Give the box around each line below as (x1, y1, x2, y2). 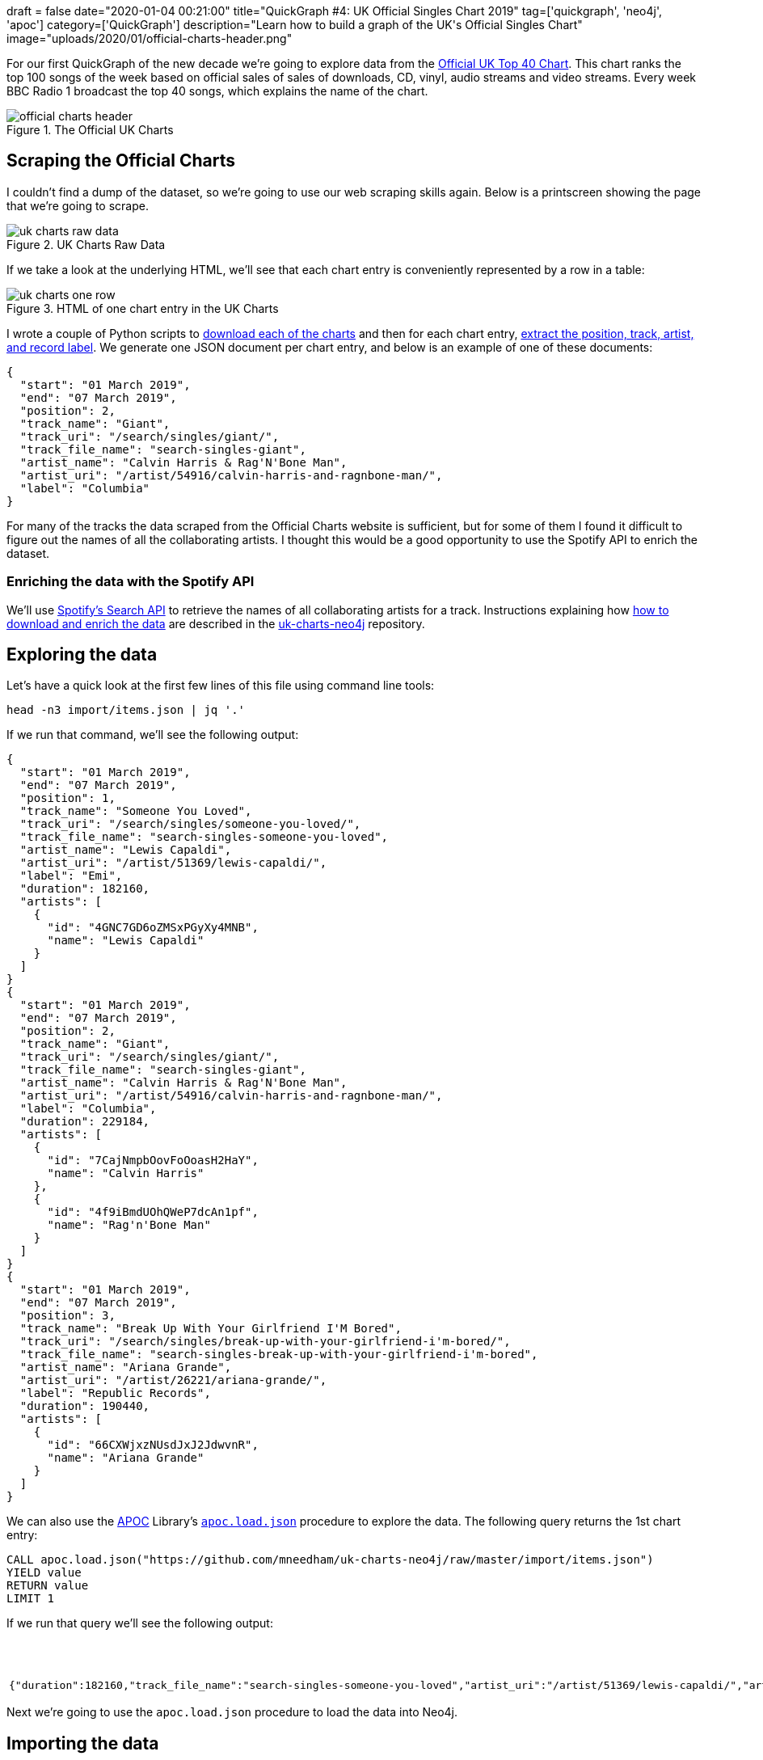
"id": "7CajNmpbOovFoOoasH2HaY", (47, 1154, 259, 1167)
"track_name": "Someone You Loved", (19, 804, 252, 818)
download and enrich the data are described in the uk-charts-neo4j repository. (6, 616, 425, 631)
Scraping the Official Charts (6, 150, 235, 171)
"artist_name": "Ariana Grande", (19, 1361, 232, 1374)
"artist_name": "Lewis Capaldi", (19, 843, 232, 857)
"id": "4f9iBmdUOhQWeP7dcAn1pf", (47, 1205, 259, 1219)
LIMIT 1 (6, 1592, 55, 1606)
